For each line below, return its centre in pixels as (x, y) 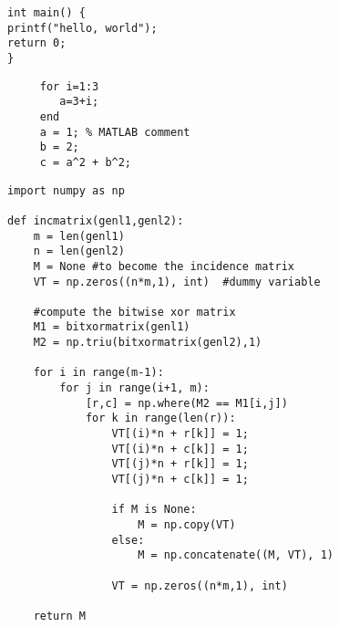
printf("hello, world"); (82, 28)
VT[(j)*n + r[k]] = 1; (180, 464)
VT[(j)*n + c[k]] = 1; (180, 480)
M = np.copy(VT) (187, 525)
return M (59, 616)
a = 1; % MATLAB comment (115, 132)
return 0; (37, 43)
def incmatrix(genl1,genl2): (96, 220)
